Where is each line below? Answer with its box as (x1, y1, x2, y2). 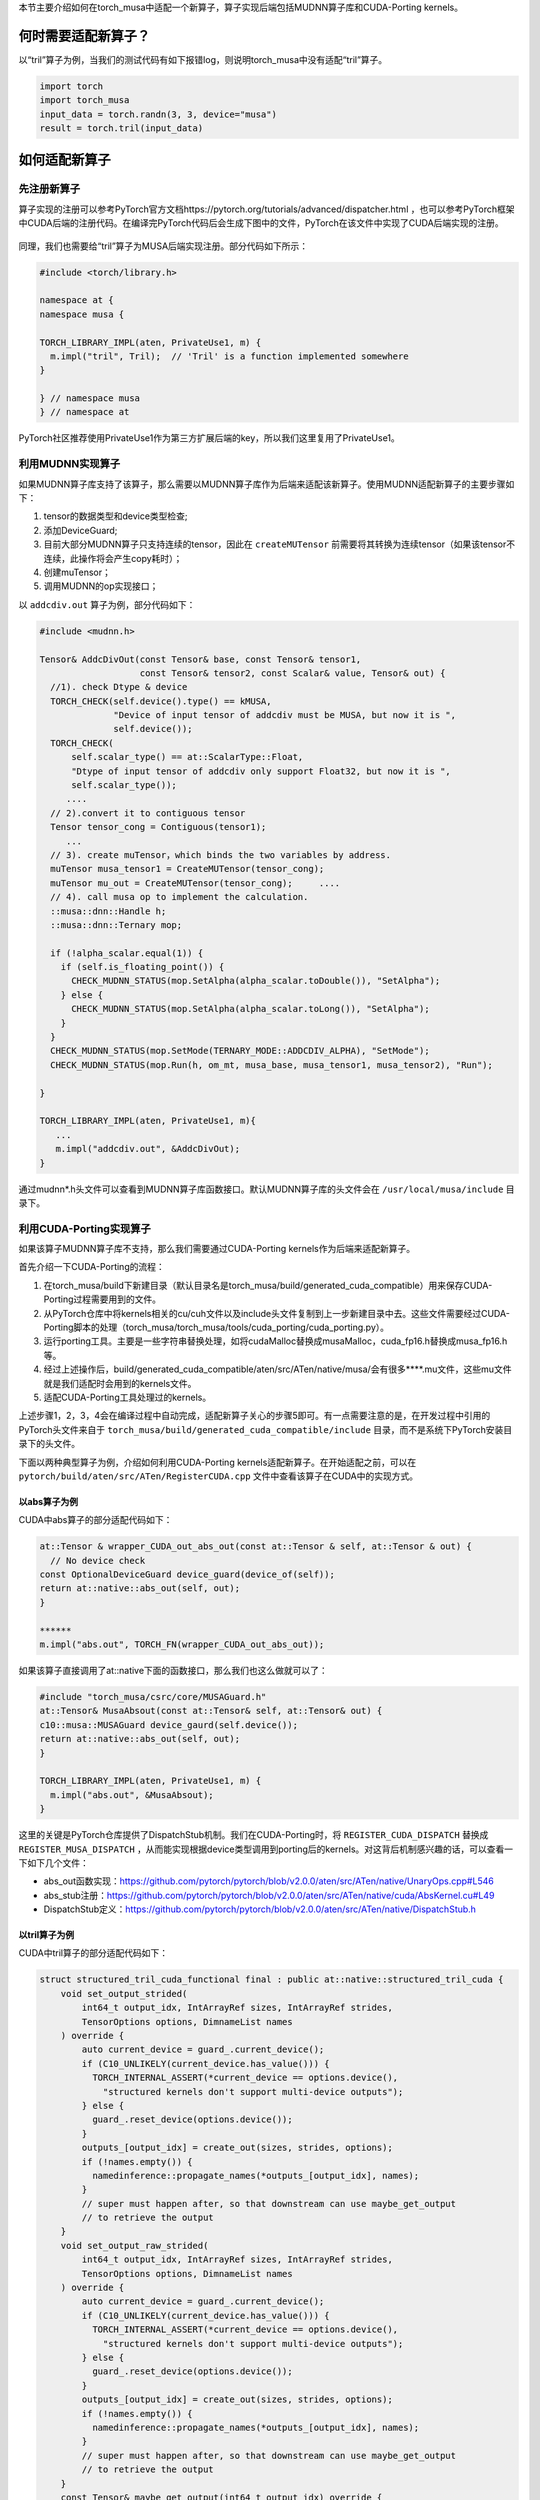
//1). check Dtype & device (50, 681, 188, 693)
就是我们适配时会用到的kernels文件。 (43, 1377, 197, 1389)
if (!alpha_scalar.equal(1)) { (50, 947, 204, 959)
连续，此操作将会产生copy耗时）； (43, 552, 183, 564)
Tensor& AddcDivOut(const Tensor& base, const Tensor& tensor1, (39, 653, 362, 665)
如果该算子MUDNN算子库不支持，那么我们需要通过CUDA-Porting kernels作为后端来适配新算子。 (18, 1243, 415, 1255)
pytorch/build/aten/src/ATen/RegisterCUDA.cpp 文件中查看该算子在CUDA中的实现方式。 (18, 1470, 419, 1482)
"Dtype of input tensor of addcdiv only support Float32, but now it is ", (71, 765, 452, 777)
